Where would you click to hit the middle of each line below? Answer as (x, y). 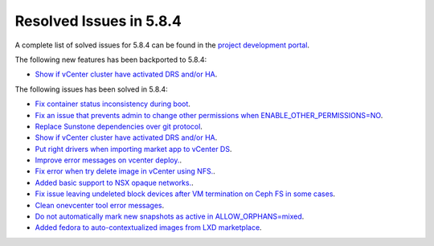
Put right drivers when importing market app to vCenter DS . (133, 149)
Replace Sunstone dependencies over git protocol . (119, 126)
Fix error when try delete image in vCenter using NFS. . (125, 171)
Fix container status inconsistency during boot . (113, 104)
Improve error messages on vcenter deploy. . (108, 160)
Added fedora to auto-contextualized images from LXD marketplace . (148, 228)
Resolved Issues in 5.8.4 (98, 21)
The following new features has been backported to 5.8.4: (111, 59)
